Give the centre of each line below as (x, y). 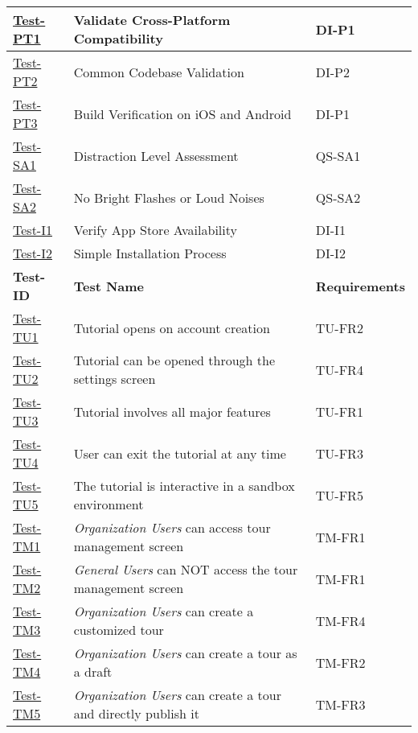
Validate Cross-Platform (152, 20)
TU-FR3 (339, 453)
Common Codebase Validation (159, 72)
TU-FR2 (339, 327)
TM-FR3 (340, 704)
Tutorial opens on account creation (172, 327)
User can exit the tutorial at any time (180, 453)
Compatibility (118, 38)
